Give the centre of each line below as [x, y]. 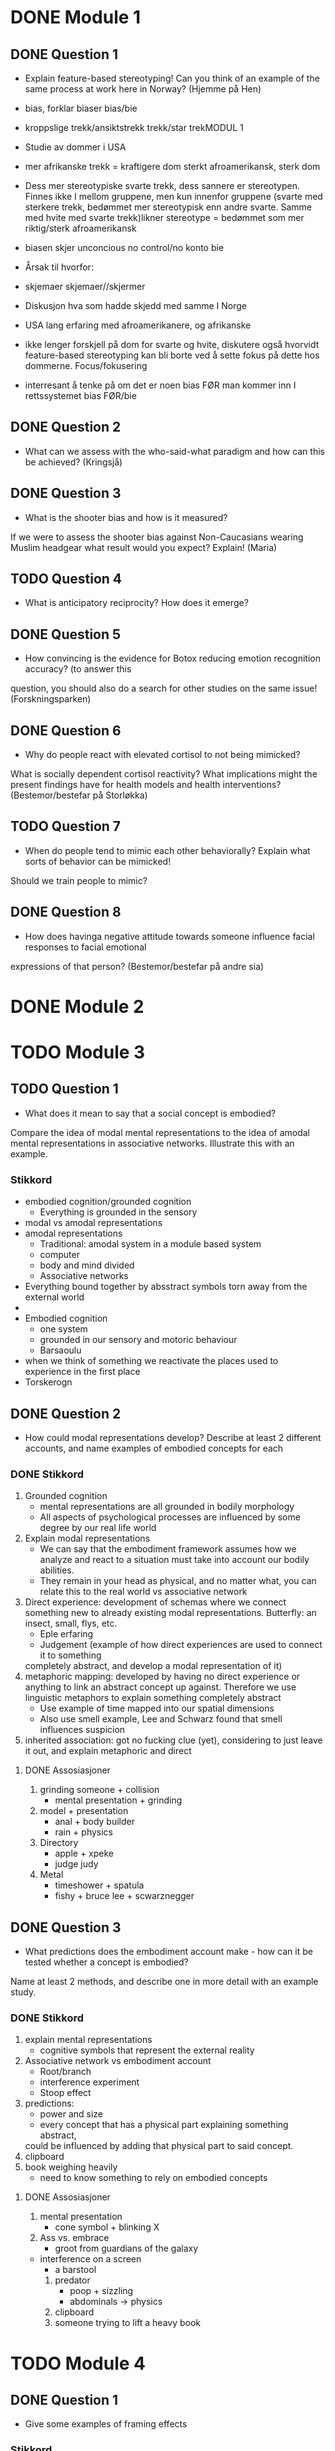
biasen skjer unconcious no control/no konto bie [124, 247]
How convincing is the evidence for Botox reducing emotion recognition [172, 658]
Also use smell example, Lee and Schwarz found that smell [161, 1719]
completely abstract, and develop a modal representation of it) [153, 1666]
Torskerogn [48, 1382]
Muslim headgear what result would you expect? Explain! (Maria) [144, 547]
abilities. [57, 1570]
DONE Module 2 [77, 1006]
